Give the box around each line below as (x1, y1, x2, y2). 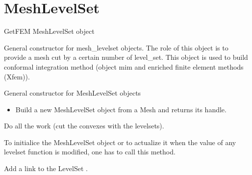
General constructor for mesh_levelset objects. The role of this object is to (4, 42, 228, 52)
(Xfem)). (4, 71, 30, 81)
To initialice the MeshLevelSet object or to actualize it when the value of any (4, 137, 236, 147)
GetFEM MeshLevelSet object (4, 26, 95, 36)
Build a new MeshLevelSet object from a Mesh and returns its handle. (15, 104, 227, 114)
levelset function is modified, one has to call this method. (4, 147, 176, 157)
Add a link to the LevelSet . (4, 163, 88, 174)
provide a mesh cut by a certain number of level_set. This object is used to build (4, 52, 248, 62)
